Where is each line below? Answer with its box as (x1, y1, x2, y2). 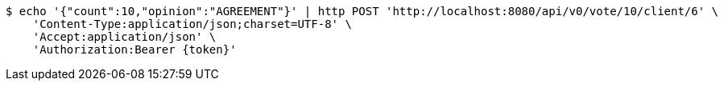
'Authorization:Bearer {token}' (32, 43, 237, 56)
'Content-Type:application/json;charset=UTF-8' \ (32, 18, 352, 30)
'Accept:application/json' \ (32, 30, 217, 43)
